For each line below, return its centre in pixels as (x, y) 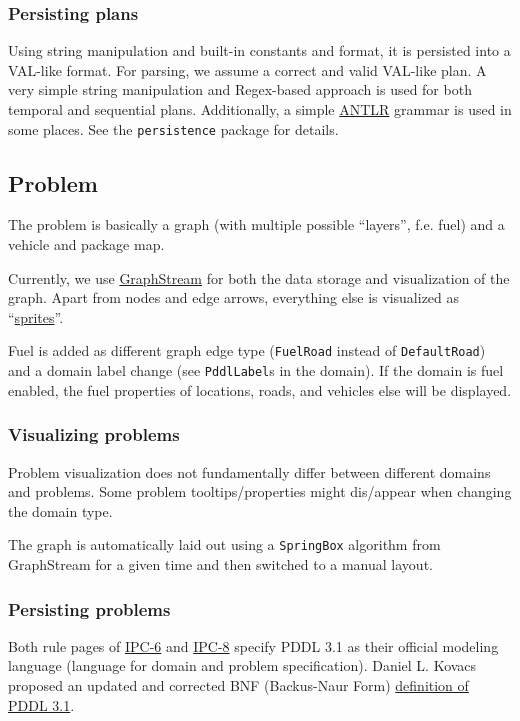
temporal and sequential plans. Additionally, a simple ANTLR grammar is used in (260, 109)
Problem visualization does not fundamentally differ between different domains (249, 471)
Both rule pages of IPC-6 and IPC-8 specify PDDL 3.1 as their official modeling (253, 645)
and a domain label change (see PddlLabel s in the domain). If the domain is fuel (256, 370)
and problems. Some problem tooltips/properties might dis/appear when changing (260, 491)
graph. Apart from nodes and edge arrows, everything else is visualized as (234, 297)
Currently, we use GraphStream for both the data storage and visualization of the (259, 277)
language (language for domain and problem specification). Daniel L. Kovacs (242, 665)
